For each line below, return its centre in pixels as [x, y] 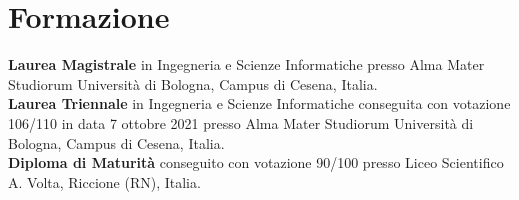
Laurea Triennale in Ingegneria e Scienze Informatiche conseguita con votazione [259, 103]
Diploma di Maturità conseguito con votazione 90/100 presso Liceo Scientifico [256, 162]
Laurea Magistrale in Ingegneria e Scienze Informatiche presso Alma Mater [246, 64]
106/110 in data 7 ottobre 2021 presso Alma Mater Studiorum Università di [241, 122]
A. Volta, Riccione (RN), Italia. [104, 181]
